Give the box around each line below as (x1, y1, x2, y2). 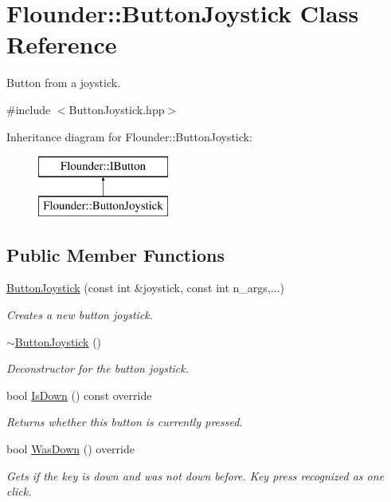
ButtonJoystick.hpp (68, 101, 165, 117)
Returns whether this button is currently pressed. (6, 413, 243, 430)
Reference (6, 28, 117, 61)
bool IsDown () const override (6, 386, 152, 403)
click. (6, 483, 32, 500)
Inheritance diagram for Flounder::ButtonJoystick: (6, 128, 252, 144)
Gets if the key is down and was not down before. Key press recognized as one (6, 467, 385, 484)
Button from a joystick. (6, 74, 121, 91)
